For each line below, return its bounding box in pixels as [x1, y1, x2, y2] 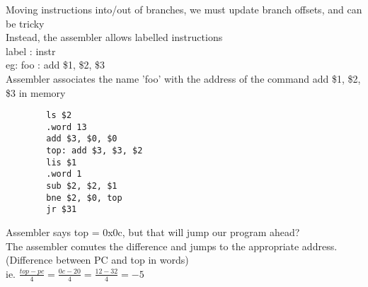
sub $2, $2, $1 [46, 181, 117, 192]
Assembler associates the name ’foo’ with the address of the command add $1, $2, [6, 71, 361, 86]
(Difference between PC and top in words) [6, 252, 189, 267]
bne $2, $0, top [46, 192, 122, 203]
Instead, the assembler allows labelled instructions [6, 30, 223, 45]
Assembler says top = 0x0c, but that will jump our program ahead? [6, 225, 300, 240]
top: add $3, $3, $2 [46, 146, 143, 156]
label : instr [6, 43, 56, 58]
